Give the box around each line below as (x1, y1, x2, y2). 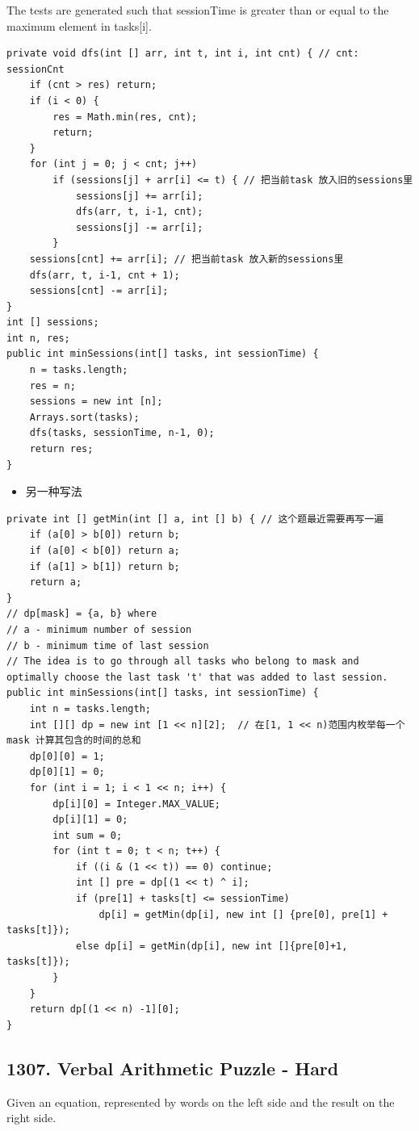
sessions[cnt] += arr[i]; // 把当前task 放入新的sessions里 (29, 253, 344, 265)
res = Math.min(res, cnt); (52, 111, 198, 123)
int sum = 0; (52, 829, 123, 841)
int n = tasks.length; (29, 702, 151, 714)
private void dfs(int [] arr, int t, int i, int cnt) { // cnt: (6, 48, 359, 60)
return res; (29, 443, 94, 455)
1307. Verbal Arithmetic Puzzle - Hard (6, 1055, 339, 1080)
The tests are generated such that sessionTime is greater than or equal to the (6, 2, 389, 18)
